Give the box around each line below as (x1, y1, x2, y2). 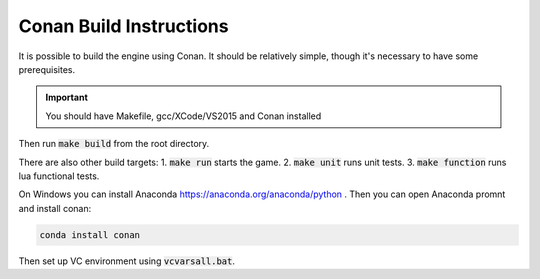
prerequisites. (18, 63, 76, 75)
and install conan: (18, 202, 92, 214)
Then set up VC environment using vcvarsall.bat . (18, 255, 235, 267)
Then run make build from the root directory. (18, 138, 210, 150)
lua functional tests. (18, 170, 100, 182)
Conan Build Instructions (18, 15, 229, 37)
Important (45, 91, 89, 104)
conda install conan (39, 229, 140, 240)
